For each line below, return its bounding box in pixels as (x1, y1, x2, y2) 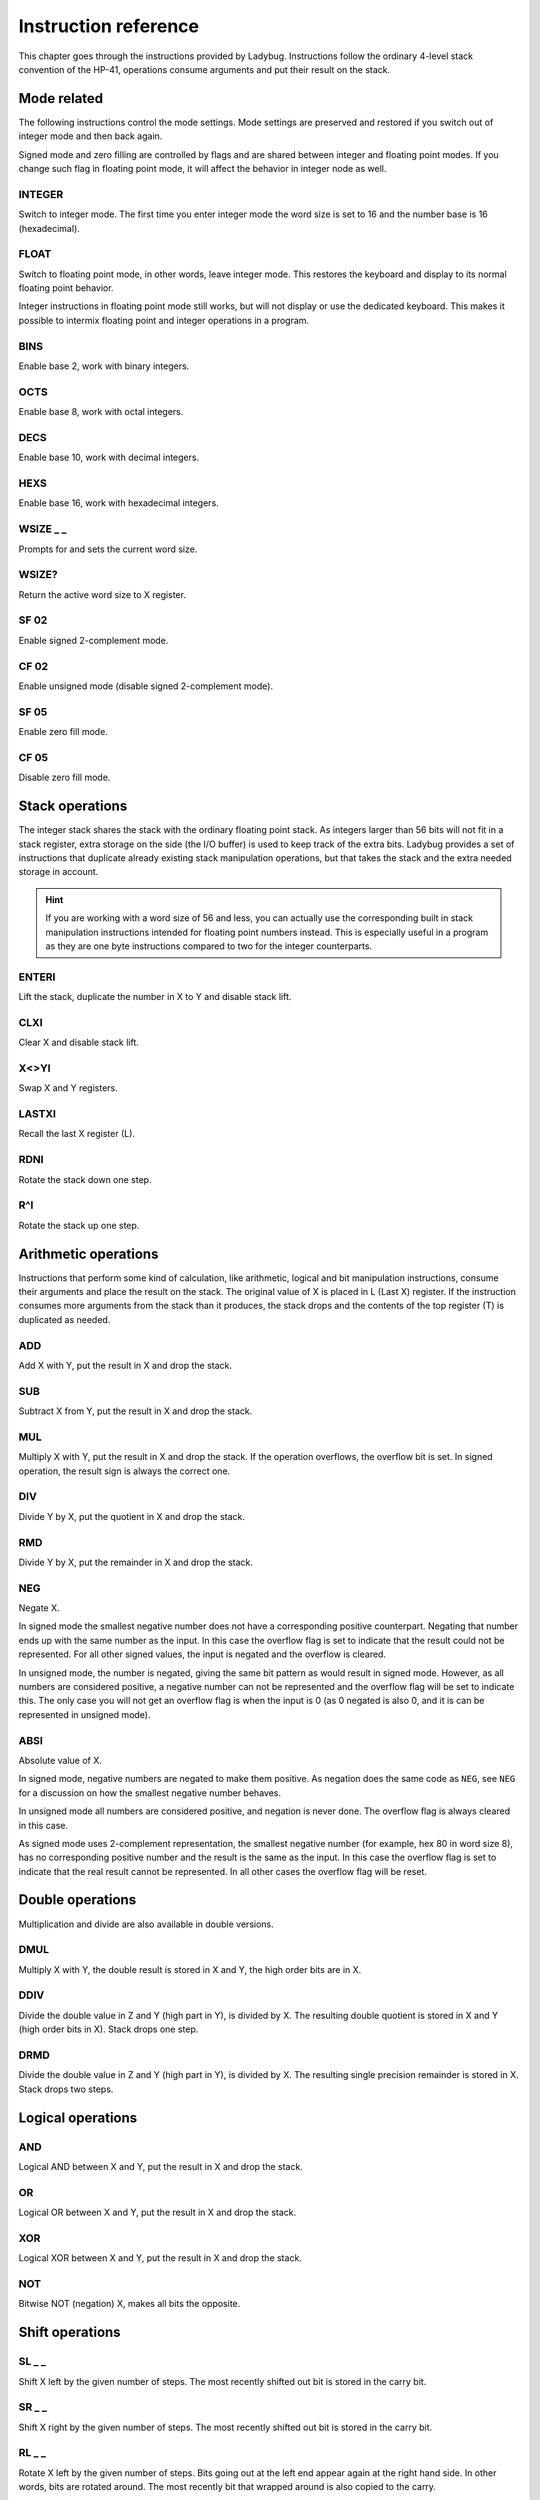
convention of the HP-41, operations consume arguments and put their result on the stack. (18, 63, 391, 75)
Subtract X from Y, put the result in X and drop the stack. (18, 1405, 253, 1417)
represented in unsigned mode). (18, 1708, 151, 1720)
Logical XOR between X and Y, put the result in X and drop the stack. (18, 2252, 302, 2264)
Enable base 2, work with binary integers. (18, 360, 190, 372)
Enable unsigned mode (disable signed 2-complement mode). (18, 680, 274, 692)
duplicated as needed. (18, 1313, 111, 1325)
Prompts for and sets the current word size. (18, 543, 198, 555)
